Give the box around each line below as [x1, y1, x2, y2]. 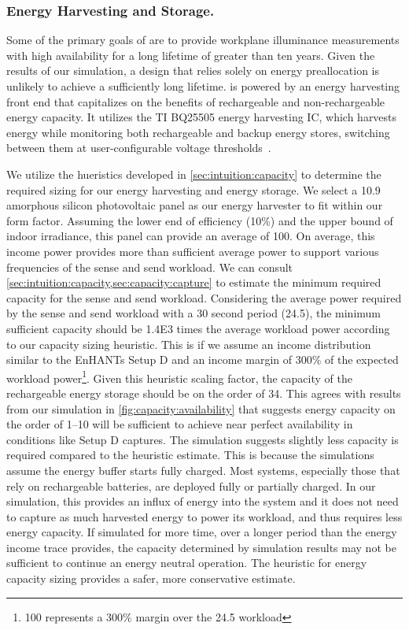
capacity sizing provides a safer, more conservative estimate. [6, 570, 296, 587]
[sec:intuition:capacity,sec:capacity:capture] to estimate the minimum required [6, 274, 381, 291]
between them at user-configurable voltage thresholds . [6, 139, 271, 156]
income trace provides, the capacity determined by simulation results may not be [6, 539, 396, 555]
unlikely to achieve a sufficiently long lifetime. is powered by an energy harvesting [6, 78, 400, 94]
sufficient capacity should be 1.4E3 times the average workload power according [6, 320, 390, 336]
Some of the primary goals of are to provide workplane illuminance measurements [6, 31, 400, 48]
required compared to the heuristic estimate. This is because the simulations [6, 447, 374, 463]
